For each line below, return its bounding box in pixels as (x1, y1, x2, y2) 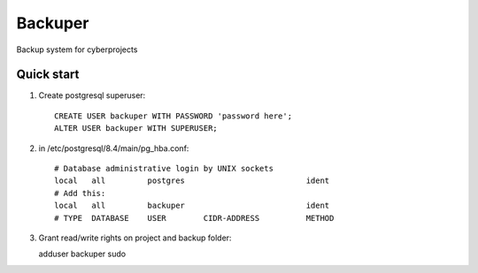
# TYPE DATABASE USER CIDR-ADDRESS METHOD (54, 213, 335, 223)
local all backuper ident (54, 201, 330, 211)
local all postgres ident (54, 176, 330, 186)
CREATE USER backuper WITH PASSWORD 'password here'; (54, 110, 292, 121)
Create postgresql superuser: (38, 90, 146, 101)
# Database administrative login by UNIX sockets (54, 163, 274, 174)
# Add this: (54, 188, 106, 198)
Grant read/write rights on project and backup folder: (38, 232, 232, 243)
